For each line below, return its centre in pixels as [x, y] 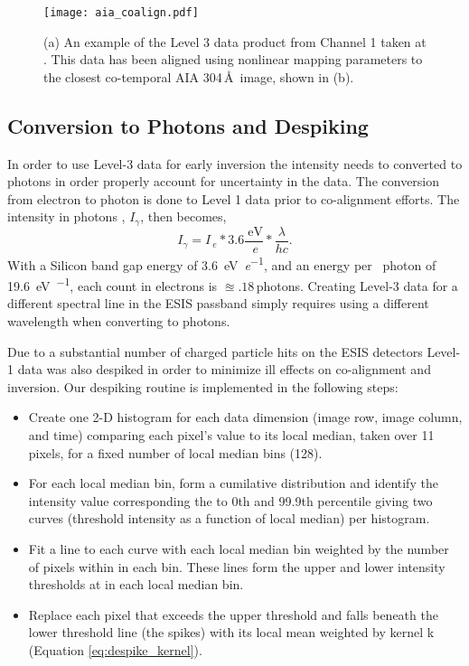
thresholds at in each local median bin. [136, 584]
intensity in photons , [66, 216]
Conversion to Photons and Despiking [188, 125]
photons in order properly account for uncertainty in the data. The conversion [224, 181]
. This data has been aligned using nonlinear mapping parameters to [233, 59]
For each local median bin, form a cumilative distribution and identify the [233, 483]
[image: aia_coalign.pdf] [121, 13]
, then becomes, [183, 216]
